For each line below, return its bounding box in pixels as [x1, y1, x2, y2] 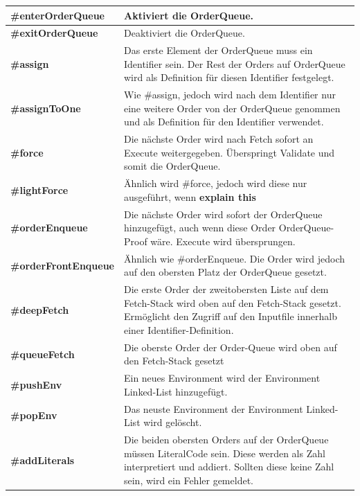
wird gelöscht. [143, 415, 202, 429]
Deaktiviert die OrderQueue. [123, 26, 245, 40]
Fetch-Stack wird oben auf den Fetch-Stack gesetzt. [123, 295, 341, 310]
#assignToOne [10, 100, 81, 115]
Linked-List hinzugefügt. [123, 384, 228, 398]
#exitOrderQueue [10, 26, 98, 40]
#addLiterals [10, 452, 75, 467]
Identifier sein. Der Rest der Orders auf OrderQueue [123, 56, 345, 71]
